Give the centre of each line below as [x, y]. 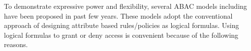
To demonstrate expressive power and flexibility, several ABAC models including [125, 6]
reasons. [16, 44]
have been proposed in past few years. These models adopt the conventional [118, 15]
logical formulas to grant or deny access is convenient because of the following [121, 35]
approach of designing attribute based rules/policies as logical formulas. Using [122, 25]
